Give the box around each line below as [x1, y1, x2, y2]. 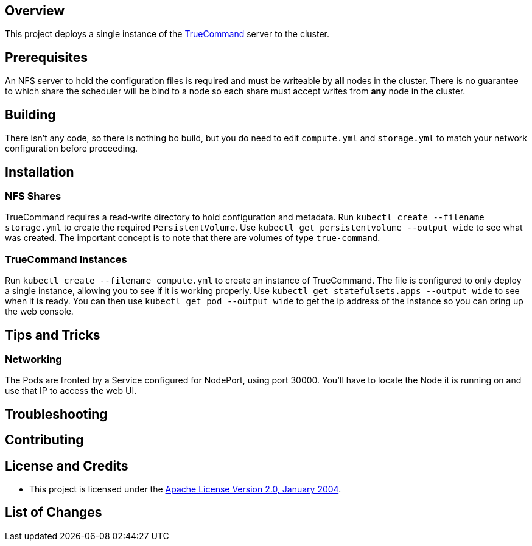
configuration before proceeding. [5, 143, 138, 154]
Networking [5, 352, 62, 365]
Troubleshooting [5, 406, 108, 422]
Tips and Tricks [5, 327, 100, 343]
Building [5, 107, 56, 122]
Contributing [5, 432, 84, 448]
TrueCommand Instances [5, 253, 127, 265]
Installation [5, 164, 74, 180]
